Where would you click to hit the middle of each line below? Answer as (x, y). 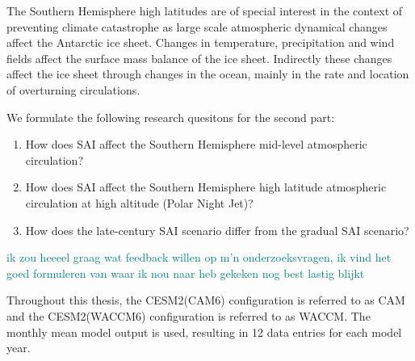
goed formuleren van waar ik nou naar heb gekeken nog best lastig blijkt (186, 273)
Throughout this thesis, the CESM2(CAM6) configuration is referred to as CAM (206, 300)
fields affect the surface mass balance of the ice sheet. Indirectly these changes (199, 58)
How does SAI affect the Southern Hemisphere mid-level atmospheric (196, 144)
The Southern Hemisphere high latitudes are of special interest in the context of (205, 10)
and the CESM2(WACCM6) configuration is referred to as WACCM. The (189, 315)
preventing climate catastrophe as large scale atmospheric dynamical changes (197, 26)
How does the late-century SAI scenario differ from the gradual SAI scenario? (217, 230)
